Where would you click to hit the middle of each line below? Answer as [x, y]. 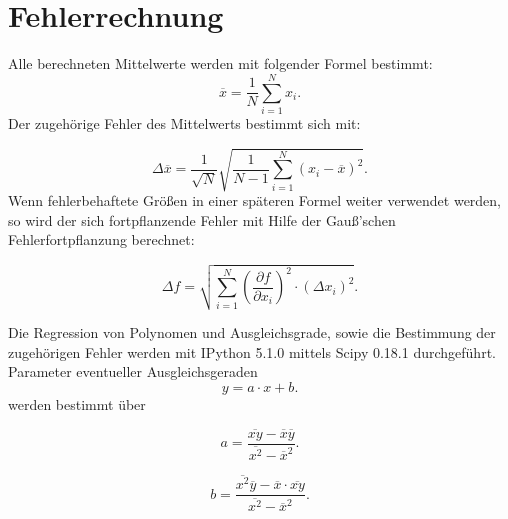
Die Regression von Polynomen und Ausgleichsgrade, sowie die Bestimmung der [252, 332]
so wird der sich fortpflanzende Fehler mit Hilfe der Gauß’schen [202, 219]
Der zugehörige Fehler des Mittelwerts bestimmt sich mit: [184, 122]
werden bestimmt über [77, 404]
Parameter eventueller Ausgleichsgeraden [133, 371]
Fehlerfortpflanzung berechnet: [101, 239]
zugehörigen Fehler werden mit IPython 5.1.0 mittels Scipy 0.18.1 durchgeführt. [252, 351]
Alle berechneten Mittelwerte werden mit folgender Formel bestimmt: [220, 63]
